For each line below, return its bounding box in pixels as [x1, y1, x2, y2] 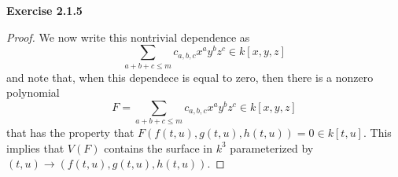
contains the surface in [104, 139, 213, 156]
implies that [6, 139, 64, 156]
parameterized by [230, 139, 314, 156]
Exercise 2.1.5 [6, 2, 83, 18]
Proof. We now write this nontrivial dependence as [6, 28, 250, 45]
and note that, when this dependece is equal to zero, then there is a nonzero [6, 68, 374, 85]
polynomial [6, 84, 60, 101]
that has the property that [6, 124, 135, 141]
